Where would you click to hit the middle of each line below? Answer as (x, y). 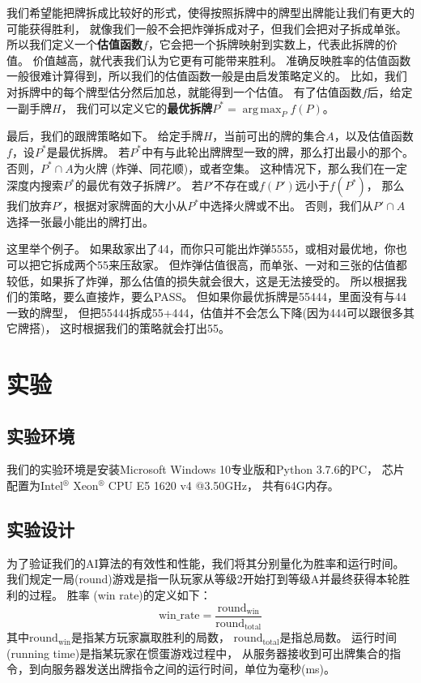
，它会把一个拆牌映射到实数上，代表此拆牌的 (267, 44)
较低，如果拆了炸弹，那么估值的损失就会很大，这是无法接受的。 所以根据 (201, 280)
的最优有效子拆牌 (120, 185)
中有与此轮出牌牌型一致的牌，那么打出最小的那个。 (277, 151)
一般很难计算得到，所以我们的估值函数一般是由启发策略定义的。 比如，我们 (207, 76)
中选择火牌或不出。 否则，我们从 (286, 206)
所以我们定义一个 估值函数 (74, 44)
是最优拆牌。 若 (88, 151)
